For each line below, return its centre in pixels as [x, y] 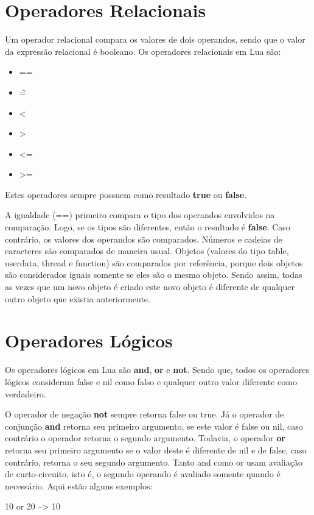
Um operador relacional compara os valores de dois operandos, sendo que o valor [155, 39]
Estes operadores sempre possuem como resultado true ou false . [126, 194]
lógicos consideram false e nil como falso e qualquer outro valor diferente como [151, 381]
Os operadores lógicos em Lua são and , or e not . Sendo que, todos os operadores [157, 370]
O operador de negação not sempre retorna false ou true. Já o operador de [145, 414]
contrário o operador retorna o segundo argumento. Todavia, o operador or [145, 438]
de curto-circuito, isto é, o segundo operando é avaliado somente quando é [143, 474]
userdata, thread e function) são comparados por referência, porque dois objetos [154, 262]
